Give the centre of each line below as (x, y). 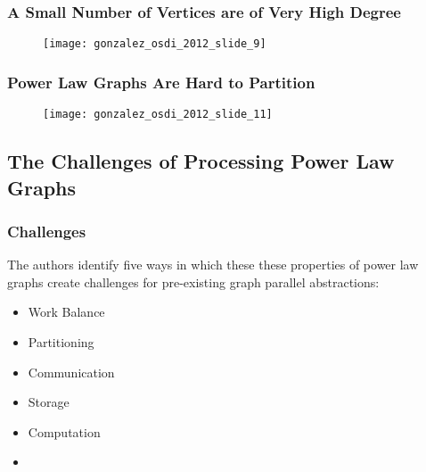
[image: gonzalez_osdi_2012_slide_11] (158, 115)
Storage (49, 402)
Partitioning (61, 341)
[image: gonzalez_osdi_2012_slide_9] (155, 44)
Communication (71, 372)
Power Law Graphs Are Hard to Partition (161, 82)
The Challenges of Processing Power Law (201, 161)
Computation (64, 431)
